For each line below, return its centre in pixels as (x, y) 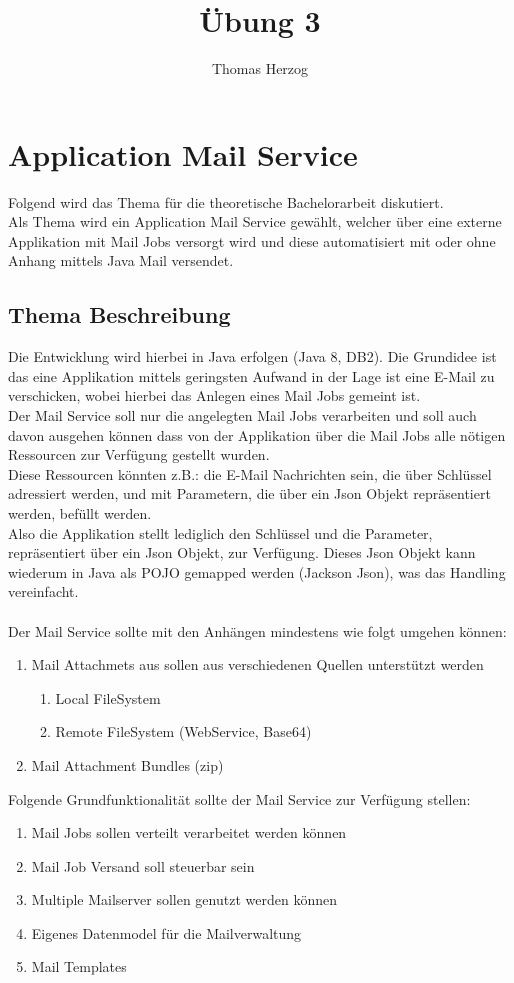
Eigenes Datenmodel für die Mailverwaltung (166, 932)
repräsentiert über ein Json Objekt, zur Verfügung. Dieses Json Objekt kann (242, 552)
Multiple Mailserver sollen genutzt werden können (184, 899)
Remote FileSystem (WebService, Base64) (183, 731)
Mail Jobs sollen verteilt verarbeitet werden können (189, 832)
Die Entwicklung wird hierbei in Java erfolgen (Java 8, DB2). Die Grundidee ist (252, 356)
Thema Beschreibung (119, 314)
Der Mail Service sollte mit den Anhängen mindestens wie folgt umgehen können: (257, 630)
